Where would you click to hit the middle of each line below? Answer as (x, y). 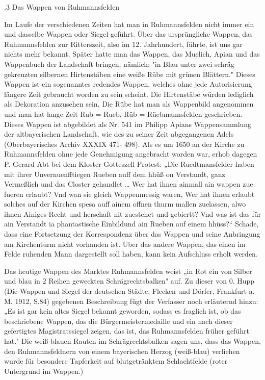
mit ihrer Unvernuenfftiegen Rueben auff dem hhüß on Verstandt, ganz (115, 174)
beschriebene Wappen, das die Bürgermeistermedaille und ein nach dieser (118, 321)
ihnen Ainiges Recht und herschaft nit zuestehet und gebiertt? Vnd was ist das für (132, 213)
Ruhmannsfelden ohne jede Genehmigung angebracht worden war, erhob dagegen (131, 154)
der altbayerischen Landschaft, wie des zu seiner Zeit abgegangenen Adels (119, 134)
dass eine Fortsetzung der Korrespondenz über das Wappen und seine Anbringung (132, 234)
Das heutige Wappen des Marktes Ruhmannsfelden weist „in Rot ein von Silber (128, 271)
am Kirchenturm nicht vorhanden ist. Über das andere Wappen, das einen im (125, 244)
